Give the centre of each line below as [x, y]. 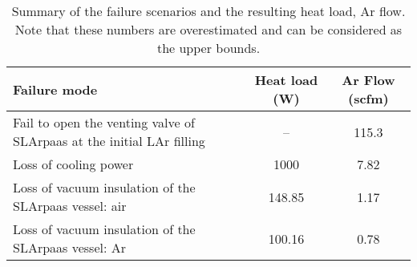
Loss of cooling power [73, 164]
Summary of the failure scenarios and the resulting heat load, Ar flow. [208, 11]
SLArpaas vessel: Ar [70, 247]
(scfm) [368, 98]
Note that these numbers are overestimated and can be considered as [208, 29]
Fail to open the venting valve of [104, 122]
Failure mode [55, 89]
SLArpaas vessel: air [70, 206]
